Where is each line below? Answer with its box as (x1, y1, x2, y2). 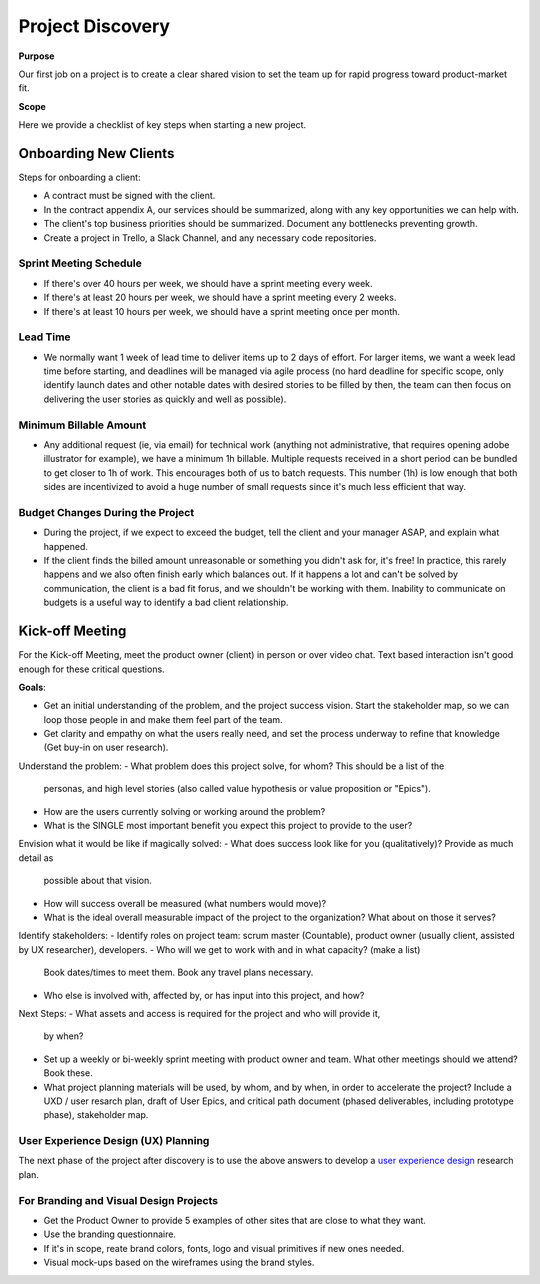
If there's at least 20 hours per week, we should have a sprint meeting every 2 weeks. (43, 291, 397, 304)
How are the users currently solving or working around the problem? (43, 805, 326, 817)
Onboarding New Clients (18, 145, 175, 162)
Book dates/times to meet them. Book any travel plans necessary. (43, 966, 314, 979)
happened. (43, 540, 89, 552)
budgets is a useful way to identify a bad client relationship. (43, 596, 289, 609)
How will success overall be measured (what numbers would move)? (43, 897, 327, 909)
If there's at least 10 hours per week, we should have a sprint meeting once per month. (43, 305, 400, 317)
